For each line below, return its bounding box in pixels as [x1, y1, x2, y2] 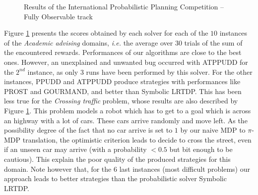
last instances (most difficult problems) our [119, 163, 250, 174]
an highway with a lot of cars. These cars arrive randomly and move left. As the [4, 115, 248, 125]
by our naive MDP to [180, 125, 246, 135]
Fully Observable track [24, 11, 93, 21]
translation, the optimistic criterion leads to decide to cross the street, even [22, 134, 252, 145]
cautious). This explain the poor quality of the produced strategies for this [4, 153, 231, 164]
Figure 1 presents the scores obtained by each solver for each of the [4, 28, 208, 38]
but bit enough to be [169, 144, 233, 154]
